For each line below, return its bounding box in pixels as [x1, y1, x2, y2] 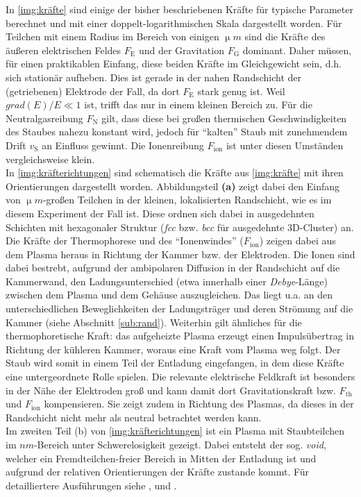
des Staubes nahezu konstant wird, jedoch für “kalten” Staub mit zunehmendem [6, 124, 348, 139]
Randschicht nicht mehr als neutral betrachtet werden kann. [6, 410, 262, 424]
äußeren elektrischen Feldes [6, 42, 121, 57]
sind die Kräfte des [244, 29, 326, 44]
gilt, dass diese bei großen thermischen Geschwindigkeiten [101, 110, 347, 125]
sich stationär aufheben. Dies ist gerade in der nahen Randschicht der [6, 69, 301, 84]
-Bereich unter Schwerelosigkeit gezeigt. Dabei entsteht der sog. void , [33, 437, 326, 451]
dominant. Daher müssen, [242, 42, 352, 57]
